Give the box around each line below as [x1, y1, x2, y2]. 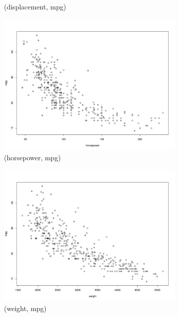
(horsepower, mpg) [4, 152, 61, 162]
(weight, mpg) [4, 303, 47, 313]
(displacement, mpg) [4, 1, 66, 11]
